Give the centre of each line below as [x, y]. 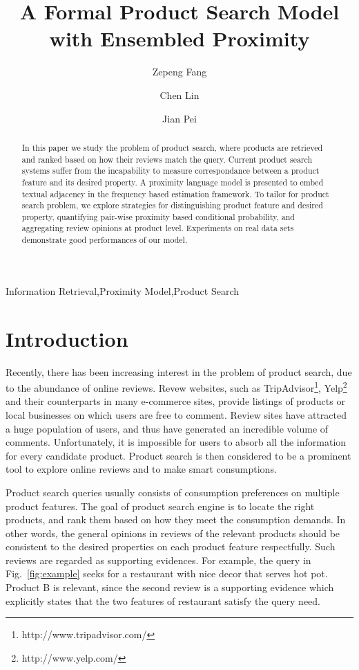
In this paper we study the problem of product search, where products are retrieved [172, 147]
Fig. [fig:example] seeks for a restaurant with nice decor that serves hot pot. [167, 573]
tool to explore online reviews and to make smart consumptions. [141, 469]
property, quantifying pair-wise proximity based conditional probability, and [158, 216]
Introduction [67, 338]
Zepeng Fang [179, 72]
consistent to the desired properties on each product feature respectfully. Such [171, 546]
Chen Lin [179, 94]
